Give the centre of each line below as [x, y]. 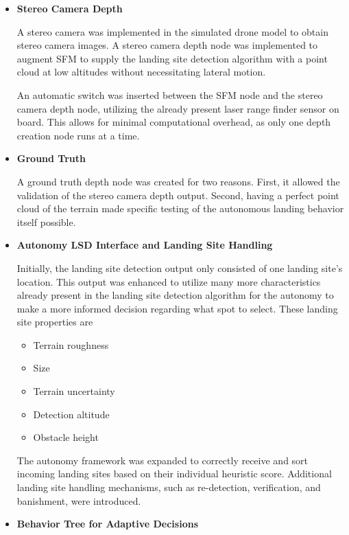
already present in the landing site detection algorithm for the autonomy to [175, 295]
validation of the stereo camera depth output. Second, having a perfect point [178, 195]
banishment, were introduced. [79, 500]
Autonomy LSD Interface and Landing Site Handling [145, 245]
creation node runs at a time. [78, 135]
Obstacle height [66, 437]
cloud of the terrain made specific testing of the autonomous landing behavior [180, 208]
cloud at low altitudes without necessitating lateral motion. [141, 72]
